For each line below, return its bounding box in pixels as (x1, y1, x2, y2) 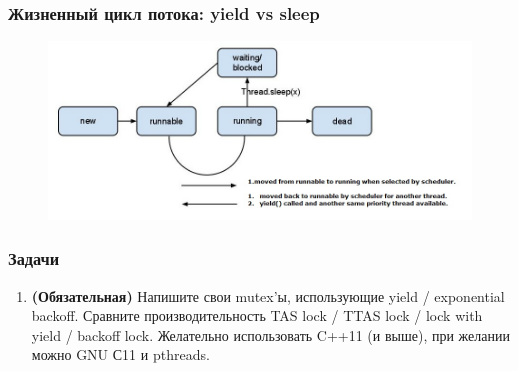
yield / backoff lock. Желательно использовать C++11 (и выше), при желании (31, 324, 510, 345)
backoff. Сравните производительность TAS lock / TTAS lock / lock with (31, 305, 483, 326)
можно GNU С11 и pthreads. (31, 344, 210, 365)
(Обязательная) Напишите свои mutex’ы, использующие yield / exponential (31, 285, 505, 306)
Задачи (8, 246, 60, 271)
